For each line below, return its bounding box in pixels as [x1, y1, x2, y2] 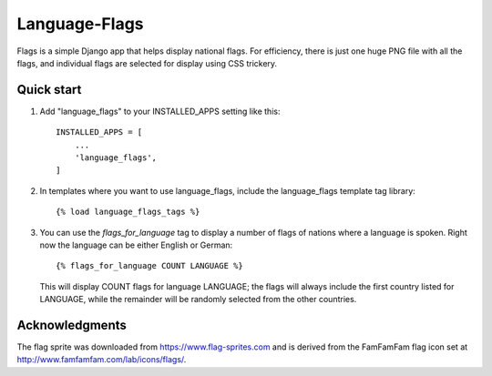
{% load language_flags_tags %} [56, 207, 200, 218]
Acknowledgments [16, 317, 128, 332]
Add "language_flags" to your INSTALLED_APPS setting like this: [39, 106, 281, 117]
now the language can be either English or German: [39, 239, 233, 250]
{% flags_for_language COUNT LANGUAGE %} [56, 260, 243, 271]
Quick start [16, 82, 82, 97]
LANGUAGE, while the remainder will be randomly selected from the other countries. [39, 294, 357, 305]
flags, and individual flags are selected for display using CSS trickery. [16, 57, 278, 68]
